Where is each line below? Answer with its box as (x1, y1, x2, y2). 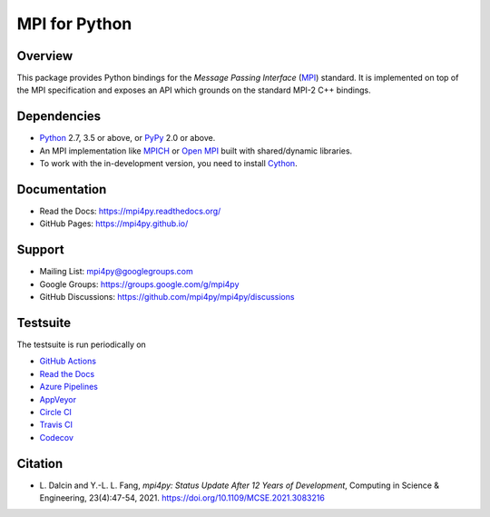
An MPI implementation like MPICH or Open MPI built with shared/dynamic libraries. (39, 145, 353, 156)
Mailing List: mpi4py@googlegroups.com (39, 266, 194, 277)
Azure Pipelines (39, 382, 99, 393)
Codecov (39, 432, 74, 442)
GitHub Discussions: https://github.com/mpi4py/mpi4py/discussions (39, 292, 295, 303)
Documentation (16, 182, 107, 197)
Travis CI (39, 419, 73, 431)
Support (16, 242, 64, 258)
